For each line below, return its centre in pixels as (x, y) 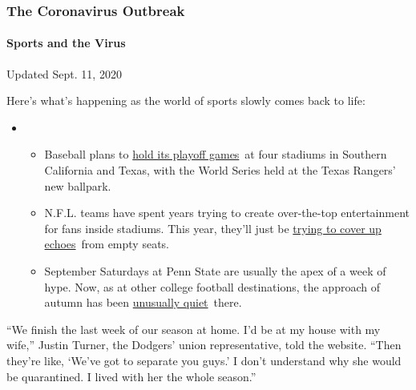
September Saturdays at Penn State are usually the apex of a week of (215, 270)
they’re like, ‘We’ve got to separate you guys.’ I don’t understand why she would (204, 360)
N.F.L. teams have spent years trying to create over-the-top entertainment (227, 213)
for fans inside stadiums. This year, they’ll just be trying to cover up (213, 228)
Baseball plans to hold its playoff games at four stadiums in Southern (216, 154)
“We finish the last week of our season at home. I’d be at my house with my (194, 329)
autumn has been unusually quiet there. (143, 302)
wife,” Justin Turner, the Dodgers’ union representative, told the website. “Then (204, 345)
